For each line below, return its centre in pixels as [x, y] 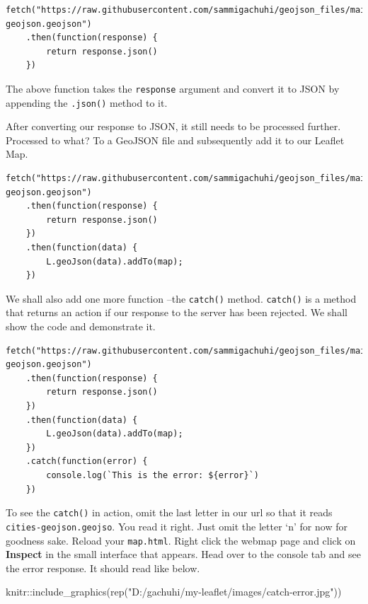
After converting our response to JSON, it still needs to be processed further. [173, 126]
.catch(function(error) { [87, 461]
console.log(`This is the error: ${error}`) [153, 475]
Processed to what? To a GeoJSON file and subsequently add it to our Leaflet [175, 140]
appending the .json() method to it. [87, 102]
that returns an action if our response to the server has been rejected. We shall [177, 312]
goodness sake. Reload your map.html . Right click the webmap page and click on [181, 540]
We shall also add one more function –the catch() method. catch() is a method [181, 298]
